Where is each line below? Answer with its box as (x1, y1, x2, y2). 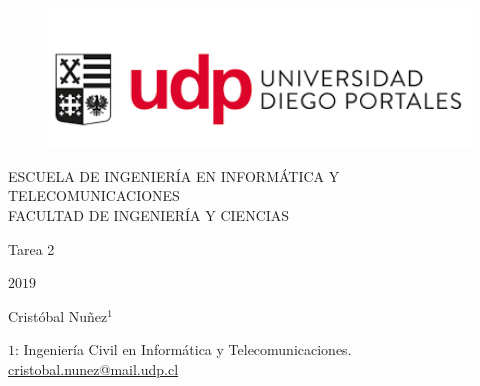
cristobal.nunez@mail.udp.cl (8, 358, 179, 379)
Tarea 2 (8, 238, 55, 259)
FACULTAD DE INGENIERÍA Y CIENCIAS (8, 205, 290, 226)
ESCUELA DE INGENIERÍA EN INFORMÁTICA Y (8, 165, 340, 186)
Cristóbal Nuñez (8, 305, 108, 326)
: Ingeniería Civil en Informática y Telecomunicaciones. (15, 339, 352, 360)
